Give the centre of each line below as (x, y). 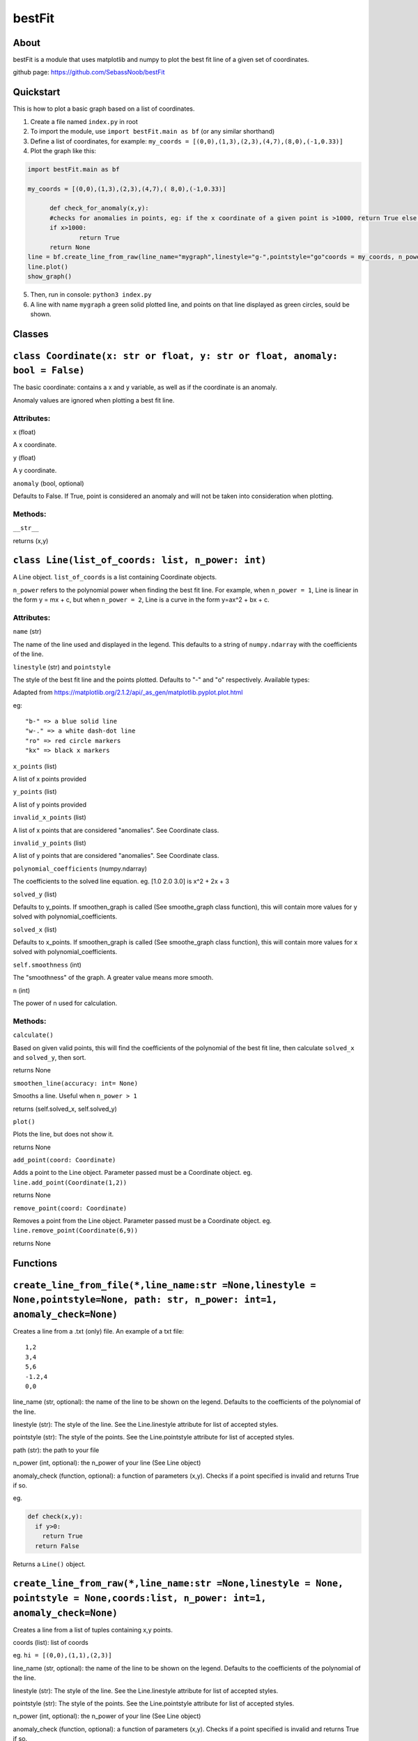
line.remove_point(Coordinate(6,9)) (76, 1231)
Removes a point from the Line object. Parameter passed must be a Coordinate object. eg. (142, 1221)
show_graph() (50, 276)
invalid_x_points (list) (49, 818)
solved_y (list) (35, 894)
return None (70, 248)
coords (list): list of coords (51, 1643)
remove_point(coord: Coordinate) (70, 1208)
